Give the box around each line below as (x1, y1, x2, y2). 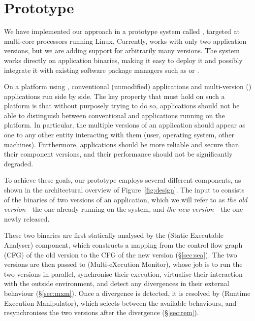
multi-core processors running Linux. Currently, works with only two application (4, 35, 247, 46)
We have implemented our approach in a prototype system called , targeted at (4, 26, 240, 36)
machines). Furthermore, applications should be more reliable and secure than (4, 139, 239, 149)
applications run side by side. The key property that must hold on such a (4, 91, 225, 101)
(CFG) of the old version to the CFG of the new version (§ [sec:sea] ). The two (4, 249, 237, 259)
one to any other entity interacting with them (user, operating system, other (4, 129, 234, 140)
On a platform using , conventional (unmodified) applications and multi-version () (4, 81, 252, 92)
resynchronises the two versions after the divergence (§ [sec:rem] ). (4, 307, 199, 318)
